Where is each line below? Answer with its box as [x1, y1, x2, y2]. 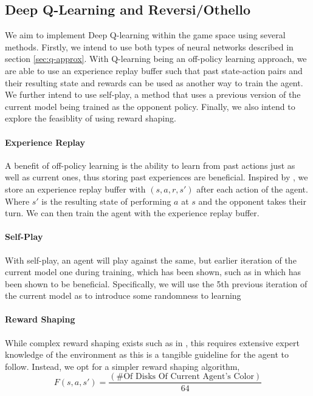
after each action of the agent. [196, 182, 308, 195]
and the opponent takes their [198, 194, 307, 207]
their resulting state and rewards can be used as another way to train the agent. [5, 76, 303, 89]
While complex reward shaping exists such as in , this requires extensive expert [5, 336, 300, 349]
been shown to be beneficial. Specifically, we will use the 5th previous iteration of [5, 277, 308, 290]
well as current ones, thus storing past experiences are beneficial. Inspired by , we [5, 171, 308, 183]
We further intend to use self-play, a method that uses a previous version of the [5, 88, 301, 101]
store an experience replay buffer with [5, 182, 146, 195]
